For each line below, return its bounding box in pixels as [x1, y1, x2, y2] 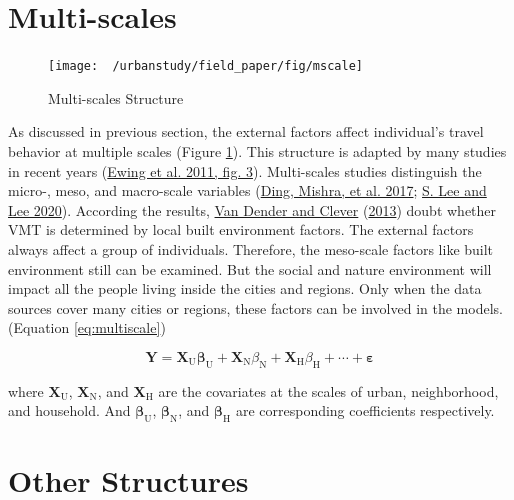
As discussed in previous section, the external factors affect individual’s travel [8, 121, 484, 142]
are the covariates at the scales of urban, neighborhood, [158, 380, 499, 401]
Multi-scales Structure [48, 87, 184, 108]
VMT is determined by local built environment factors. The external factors [8, 219, 474, 240]
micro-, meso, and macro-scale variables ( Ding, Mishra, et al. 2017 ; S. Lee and [8, 180, 487, 201]
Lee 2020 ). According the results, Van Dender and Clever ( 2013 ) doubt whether [8, 199, 497, 220]
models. [456, 297, 503, 318]
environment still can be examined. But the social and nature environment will [8, 258, 492, 279]
